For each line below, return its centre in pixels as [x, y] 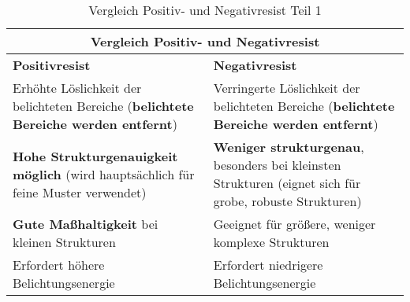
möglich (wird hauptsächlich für [104, 174]
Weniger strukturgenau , [289, 147]
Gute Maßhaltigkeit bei [86, 224]
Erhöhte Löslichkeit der [77, 88]
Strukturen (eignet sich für [287, 183]
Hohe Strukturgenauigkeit [95, 156]
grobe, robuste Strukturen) [287, 201]
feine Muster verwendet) [80, 192]
